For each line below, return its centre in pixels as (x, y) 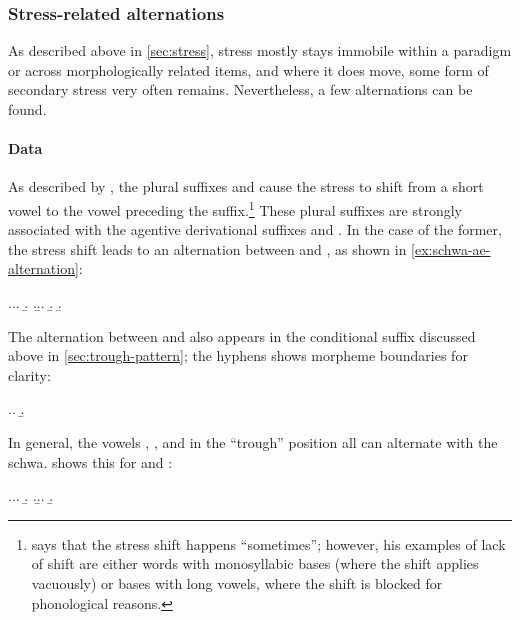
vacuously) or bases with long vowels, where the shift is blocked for (237, 582)
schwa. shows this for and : (90, 461)
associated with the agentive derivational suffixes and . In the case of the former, (255, 229)
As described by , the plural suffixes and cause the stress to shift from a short (246, 186)
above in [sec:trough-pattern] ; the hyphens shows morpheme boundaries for (238, 355)
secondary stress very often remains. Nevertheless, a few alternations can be (240, 89)
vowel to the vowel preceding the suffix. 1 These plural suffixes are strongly (235, 208)
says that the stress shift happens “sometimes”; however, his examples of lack (268, 543)
